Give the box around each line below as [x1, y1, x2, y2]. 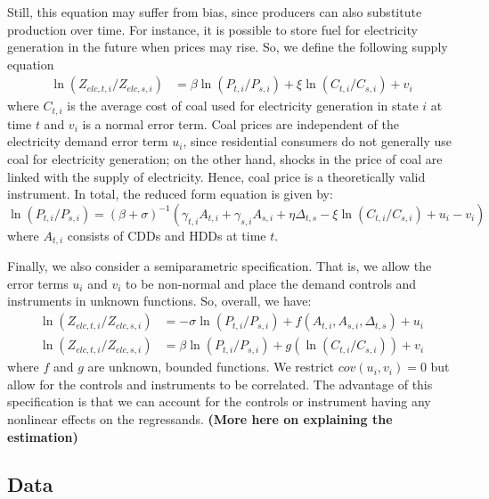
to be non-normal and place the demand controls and [126, 274, 417, 292]
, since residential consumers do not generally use [183, 132, 452, 151]
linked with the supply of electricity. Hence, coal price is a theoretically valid [7, 167, 426, 185]
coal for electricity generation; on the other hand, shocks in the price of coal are [7, 150, 443, 168]
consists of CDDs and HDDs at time [67, 225, 266, 244]
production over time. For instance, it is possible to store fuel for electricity [7, 20, 418, 38]
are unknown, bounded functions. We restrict [87, 357, 335, 376]
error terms [7, 274, 69, 292]
